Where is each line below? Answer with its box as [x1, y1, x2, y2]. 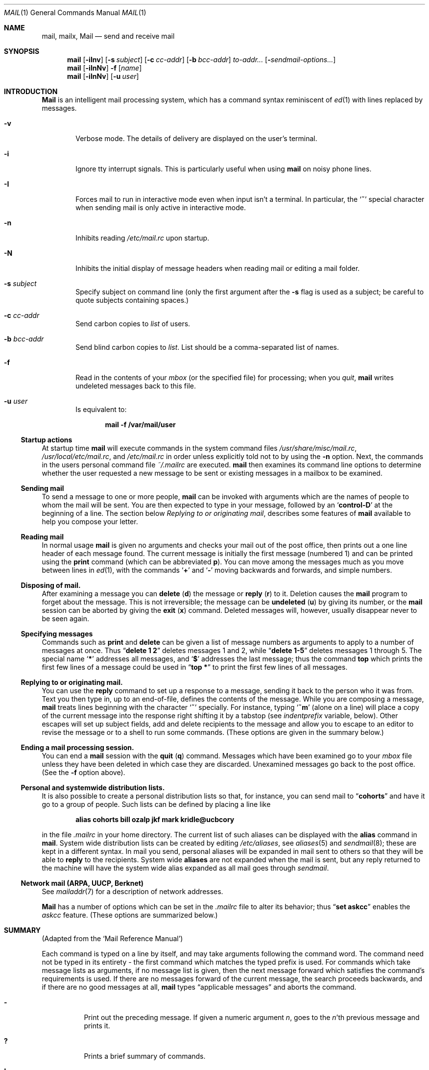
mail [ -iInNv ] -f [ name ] [67, 64, 142, 72]
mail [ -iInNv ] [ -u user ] [67, 72, 139, 80]
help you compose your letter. [42, 517, 138, 526]
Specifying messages [21, 630, 93, 638]
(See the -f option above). [42, 768, 125, 777]
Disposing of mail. [21, 581, 81, 589]
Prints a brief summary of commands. [84, 1052, 206, 1060]
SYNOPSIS [4, 47, 40, 55]
